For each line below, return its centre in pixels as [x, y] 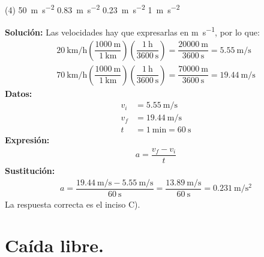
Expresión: [27, 140]
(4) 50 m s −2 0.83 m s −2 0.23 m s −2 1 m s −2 [92, 9]
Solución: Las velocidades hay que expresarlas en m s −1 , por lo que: [132, 31]
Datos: [19, 93]
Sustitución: [30, 170]
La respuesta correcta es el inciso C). [73, 204]
